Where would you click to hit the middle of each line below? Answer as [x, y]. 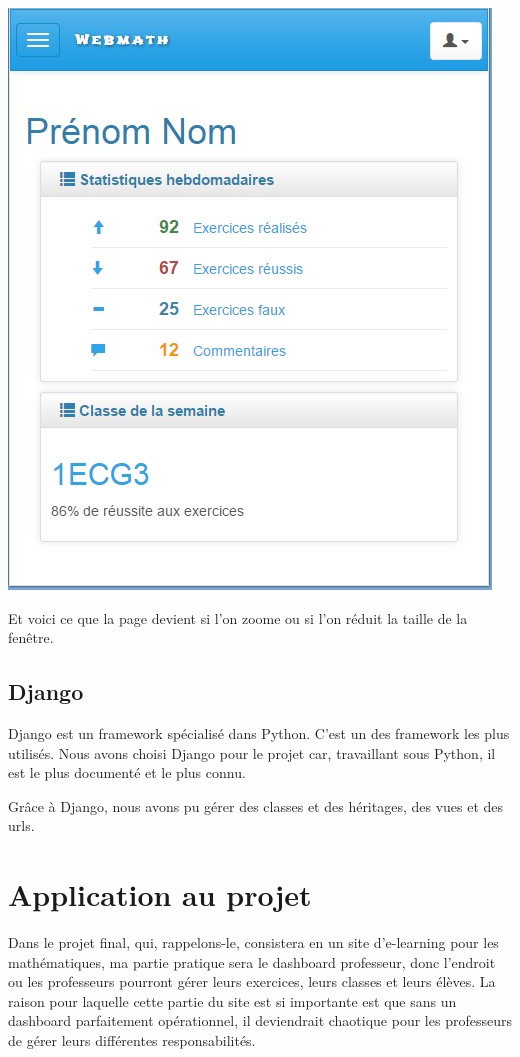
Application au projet [160, 894]
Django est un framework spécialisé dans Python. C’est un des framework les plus [259, 732]
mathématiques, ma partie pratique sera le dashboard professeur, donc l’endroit [252, 961]
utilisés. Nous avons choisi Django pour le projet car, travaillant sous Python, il [252, 752]
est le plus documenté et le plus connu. [127, 772]
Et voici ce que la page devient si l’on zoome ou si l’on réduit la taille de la [238, 617]
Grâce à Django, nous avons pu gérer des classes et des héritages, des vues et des [256, 805]
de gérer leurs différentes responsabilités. [132, 1040]
